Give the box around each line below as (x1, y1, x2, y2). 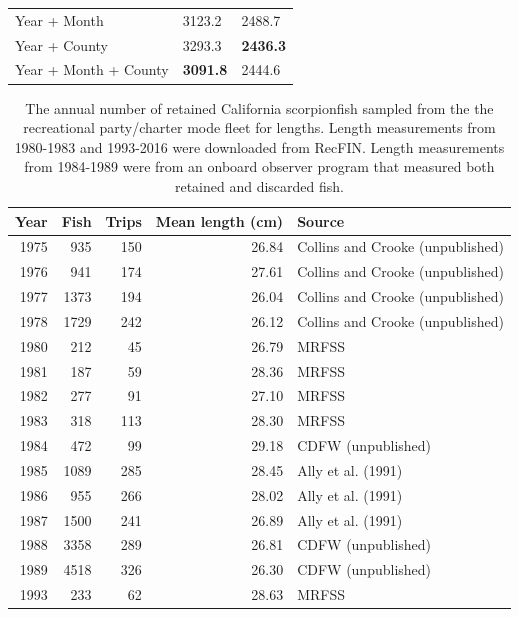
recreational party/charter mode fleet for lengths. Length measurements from (23, 117, 496, 138)
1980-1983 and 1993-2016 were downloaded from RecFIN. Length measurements (14, 136, 505, 157)
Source (297, 210, 345, 231)
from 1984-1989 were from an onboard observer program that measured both (24, 156, 495, 177)
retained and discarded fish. (174, 175, 344, 196)
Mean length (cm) (155, 210, 284, 231)
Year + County (15, 34, 108, 55)
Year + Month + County (15, 59, 169, 80)
